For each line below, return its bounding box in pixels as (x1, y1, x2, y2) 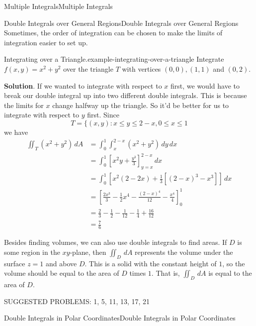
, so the (222, 258, 245, 268)
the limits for (4, 100, 44, 110)
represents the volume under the (135, 246, 233, 257)
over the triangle (63, 63, 113, 74)
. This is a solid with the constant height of (85, 258, 217, 268)
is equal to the (208, 268, 252, 278)
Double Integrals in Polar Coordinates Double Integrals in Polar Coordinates (4, 313, 236, 323)
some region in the (4, 246, 60, 257)
